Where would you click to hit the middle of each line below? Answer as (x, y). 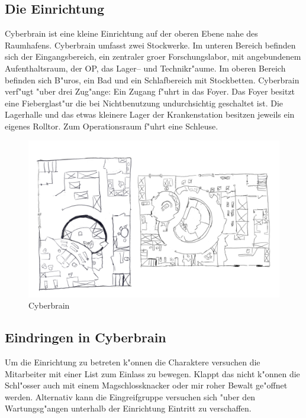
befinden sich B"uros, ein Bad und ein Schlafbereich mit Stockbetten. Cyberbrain (152, 80)
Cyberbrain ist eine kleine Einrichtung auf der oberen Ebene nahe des (131, 33)
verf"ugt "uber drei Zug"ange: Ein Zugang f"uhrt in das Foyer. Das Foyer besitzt (150, 91)
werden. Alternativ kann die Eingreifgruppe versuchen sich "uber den (130, 396)
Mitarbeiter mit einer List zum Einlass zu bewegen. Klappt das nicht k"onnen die (152, 373)
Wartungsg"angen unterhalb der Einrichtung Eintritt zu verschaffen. (128, 408)
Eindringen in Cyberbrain (86, 337)
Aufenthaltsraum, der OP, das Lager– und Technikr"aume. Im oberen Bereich (145, 68)
